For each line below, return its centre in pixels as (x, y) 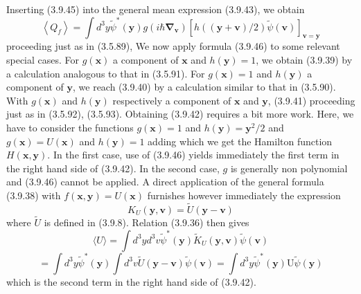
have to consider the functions (70, 127)
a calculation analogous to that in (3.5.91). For (106, 73)
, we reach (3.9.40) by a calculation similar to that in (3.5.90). (204, 87)
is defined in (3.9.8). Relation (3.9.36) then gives (147, 222)
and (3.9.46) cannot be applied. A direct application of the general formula (165, 182)
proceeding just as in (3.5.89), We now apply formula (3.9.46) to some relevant (173, 46)
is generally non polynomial (289, 168)
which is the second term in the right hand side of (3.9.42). (131, 281)
